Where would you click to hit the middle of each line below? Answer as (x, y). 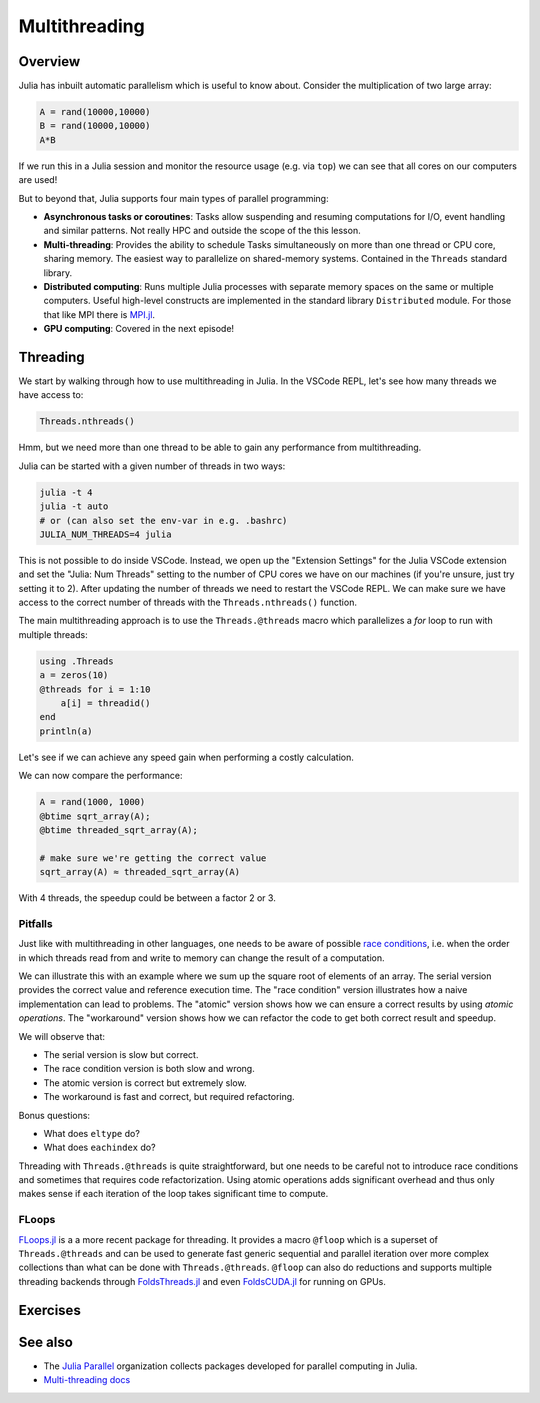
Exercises (50, 1310)
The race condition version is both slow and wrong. (149, 1069)
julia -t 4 (66, 492)
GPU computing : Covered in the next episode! (139, 329)
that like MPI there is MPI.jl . (99, 314)
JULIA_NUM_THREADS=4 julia (105, 534)
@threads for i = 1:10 (95, 689)
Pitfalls (36, 923)
